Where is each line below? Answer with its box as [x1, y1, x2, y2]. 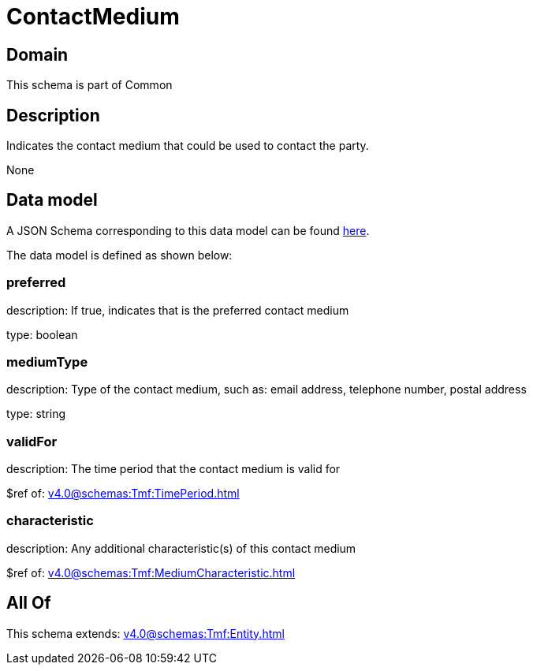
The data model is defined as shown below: [6, 248, 233, 262]
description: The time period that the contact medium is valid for [6, 462, 341, 476]
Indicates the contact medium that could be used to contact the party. [6, 139, 369, 153]
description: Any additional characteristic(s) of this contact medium [6, 541, 356, 555]
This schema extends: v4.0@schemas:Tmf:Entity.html [6, 626, 285, 640]
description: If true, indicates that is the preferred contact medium [6, 303, 349, 317]
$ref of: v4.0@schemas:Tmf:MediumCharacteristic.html [6, 565, 296, 580]
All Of [6, 593, 51, 613]
